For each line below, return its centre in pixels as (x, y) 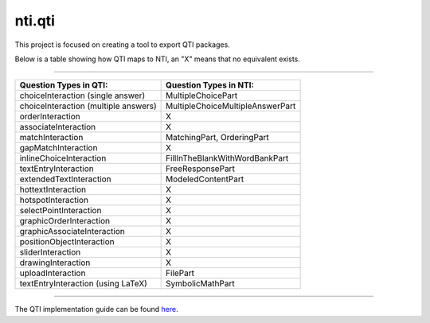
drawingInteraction (55, 263)
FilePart (180, 273)
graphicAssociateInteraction (72, 232)
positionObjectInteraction (67, 242)
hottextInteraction (53, 189)
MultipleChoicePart (202, 95)
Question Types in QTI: (64, 85)
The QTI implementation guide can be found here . (96, 309)
